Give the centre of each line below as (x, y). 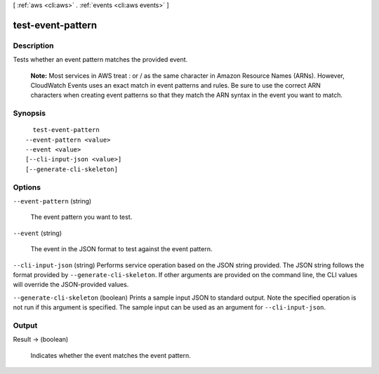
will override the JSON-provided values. (71, 285)
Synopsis (29, 114)
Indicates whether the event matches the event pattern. (111, 355)
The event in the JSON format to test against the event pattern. (121, 249)
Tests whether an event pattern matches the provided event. (100, 60)
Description (33, 46)
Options (27, 187)
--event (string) (38, 233)
